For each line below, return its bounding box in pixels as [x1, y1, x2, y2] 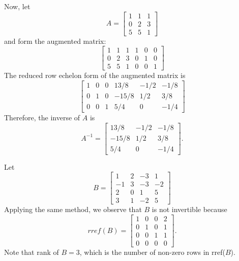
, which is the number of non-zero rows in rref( [79, 247, 225, 257]
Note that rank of [4, 247, 59, 257]
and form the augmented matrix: [4, 35, 106, 46]
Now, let [4, 1, 31, 11]
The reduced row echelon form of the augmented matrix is [4, 70, 186, 81]
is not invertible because [152, 204, 227, 215]
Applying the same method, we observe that [4, 204, 142, 215]
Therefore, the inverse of [4, 112, 80, 123]
